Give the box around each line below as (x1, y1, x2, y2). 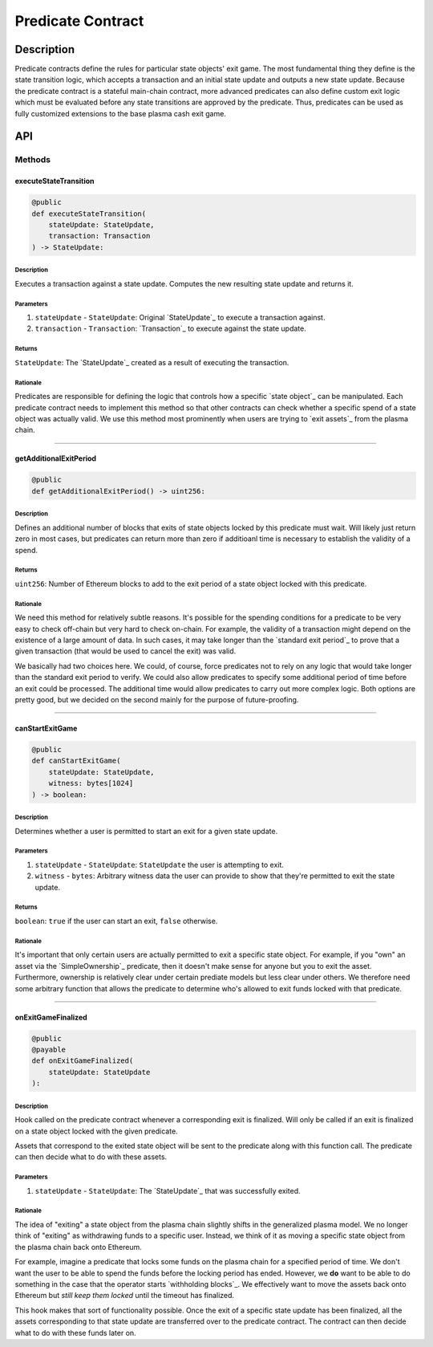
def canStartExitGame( (31, 756, 121, 766)
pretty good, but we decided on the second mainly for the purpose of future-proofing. (14, 695, 299, 705)
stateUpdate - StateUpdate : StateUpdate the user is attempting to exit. (34, 860, 285, 869)
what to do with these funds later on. (14, 1328, 136, 1337)
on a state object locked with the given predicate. (14, 1126, 178, 1136)
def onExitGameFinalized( (31, 1056, 134, 1065)
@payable (31, 1044, 67, 1054)
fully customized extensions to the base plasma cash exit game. (14, 108, 226, 118)
